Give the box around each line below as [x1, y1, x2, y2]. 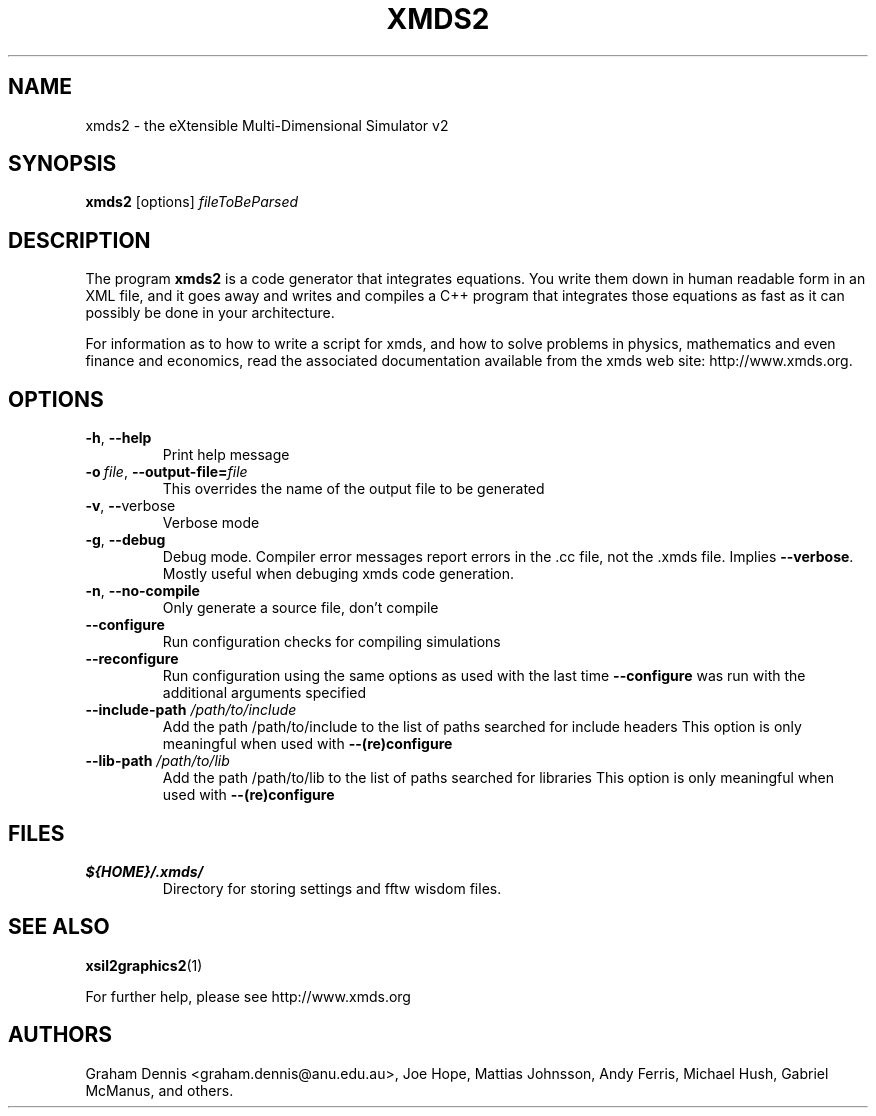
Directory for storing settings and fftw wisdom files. [162, 879, 502, 897]
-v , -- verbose [85, 497, 176, 515]
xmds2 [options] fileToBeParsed [85, 193, 299, 211]
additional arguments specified [162, 684, 367, 702]
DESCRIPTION [8, 227, 151, 253]
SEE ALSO [8, 914, 110, 940]
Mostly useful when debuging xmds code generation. [162, 565, 515, 583]
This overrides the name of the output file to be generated [162, 480, 545, 498]
